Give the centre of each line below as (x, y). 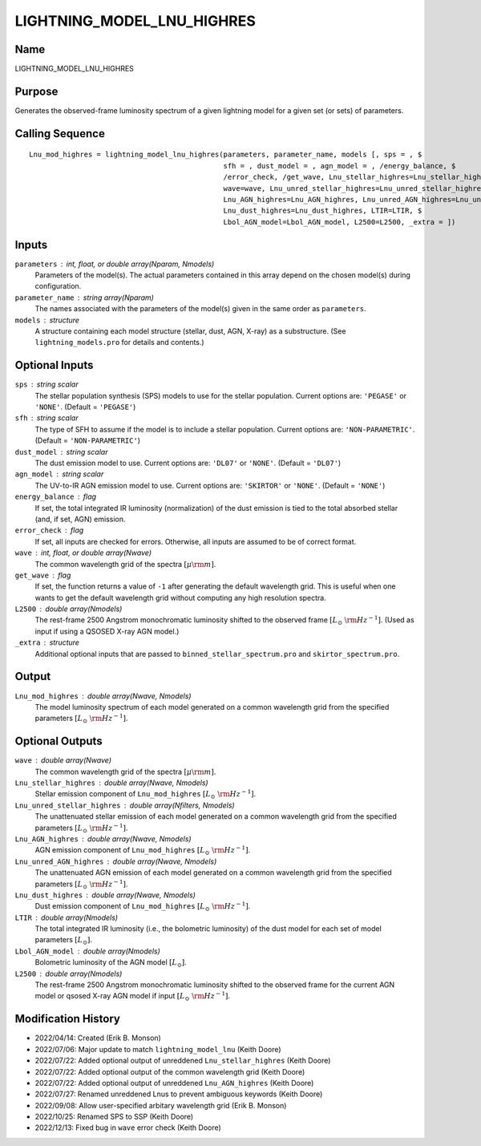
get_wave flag (43, 575)
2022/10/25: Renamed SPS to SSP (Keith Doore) (114, 1117)
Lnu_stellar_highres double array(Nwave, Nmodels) (111, 783)
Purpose (36, 91)
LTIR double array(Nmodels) (67, 917)
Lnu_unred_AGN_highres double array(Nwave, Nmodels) (116, 861)
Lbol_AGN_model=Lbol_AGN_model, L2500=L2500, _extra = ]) (340, 222)
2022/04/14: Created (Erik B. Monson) (98, 1038)
